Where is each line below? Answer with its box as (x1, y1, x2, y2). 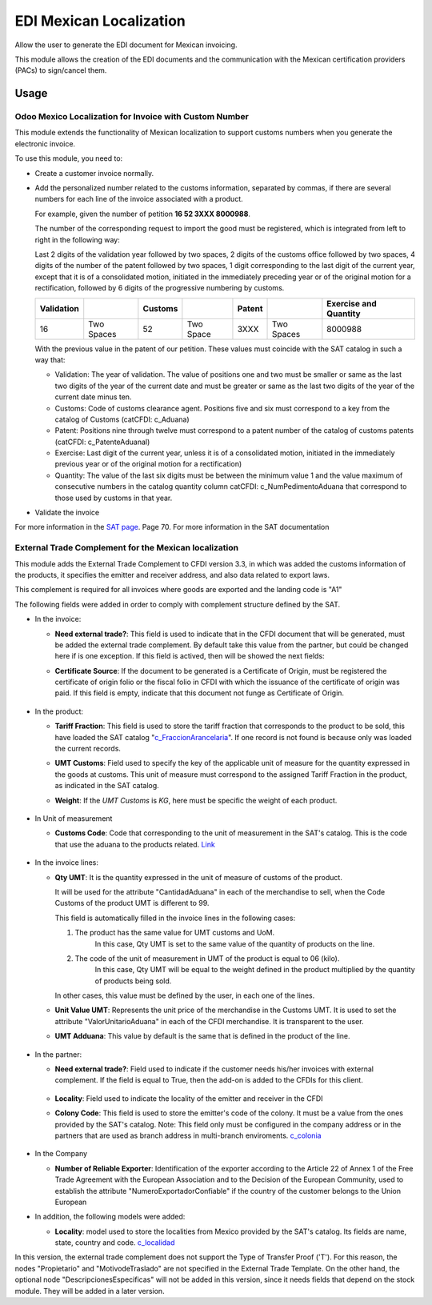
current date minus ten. (54, 392, 132, 402)
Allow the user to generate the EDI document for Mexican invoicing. (14, 40, 238, 50)
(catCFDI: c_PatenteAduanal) (54, 437, 150, 446)
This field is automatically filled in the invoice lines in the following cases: (54, 913, 296, 923)
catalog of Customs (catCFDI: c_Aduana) (54, 414, 190, 424)
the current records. (54, 744, 122, 754)
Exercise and (326, 298, 377, 309)
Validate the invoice (34, 508, 100, 518)
